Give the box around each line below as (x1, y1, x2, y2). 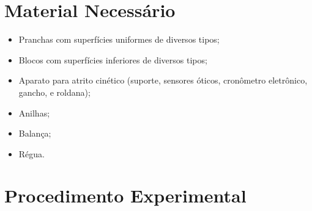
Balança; (18, 127, 51, 140)
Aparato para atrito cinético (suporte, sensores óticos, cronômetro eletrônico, (18, 74, 308, 87)
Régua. (18, 147, 45, 160)
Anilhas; (18, 106, 50, 119)
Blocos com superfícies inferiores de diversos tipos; (18, 53, 207, 66)
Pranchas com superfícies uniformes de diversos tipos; (18, 33, 220, 46)
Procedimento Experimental (4, 183, 247, 208)
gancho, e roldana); (18, 85, 91, 98)
